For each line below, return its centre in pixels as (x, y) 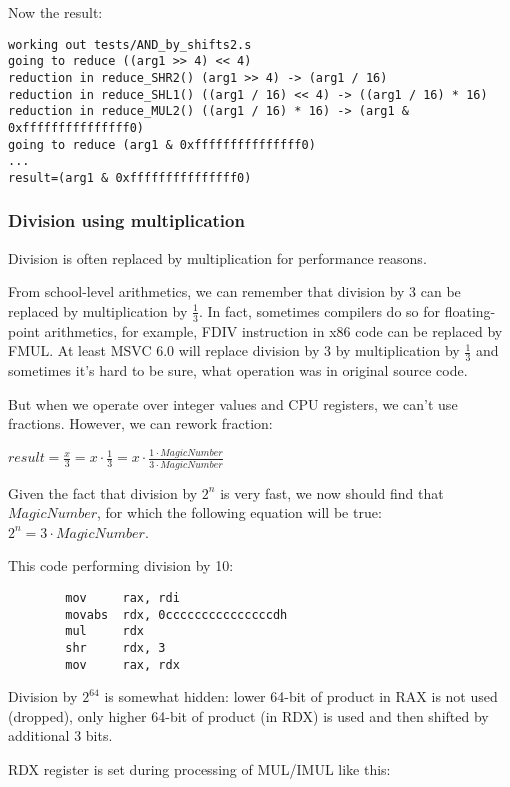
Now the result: (55, 12)
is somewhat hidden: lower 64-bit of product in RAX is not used (301, 696)
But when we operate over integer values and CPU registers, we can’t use (233, 403)
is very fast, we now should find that (332, 492)
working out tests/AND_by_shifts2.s (130, 44)
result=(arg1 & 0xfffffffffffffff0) (130, 177)
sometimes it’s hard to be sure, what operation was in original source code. (238, 370)
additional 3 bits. (60, 735)
